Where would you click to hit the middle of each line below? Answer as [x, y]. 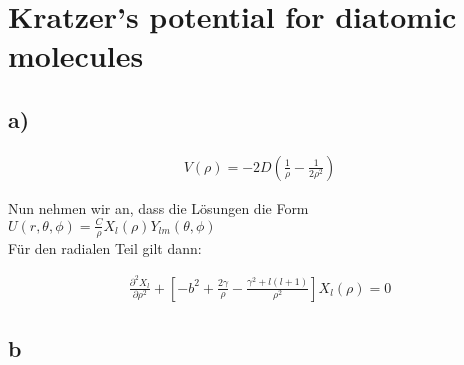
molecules [76, 55]
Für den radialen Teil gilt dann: [105, 247]
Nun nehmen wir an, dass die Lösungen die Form [158, 207]
